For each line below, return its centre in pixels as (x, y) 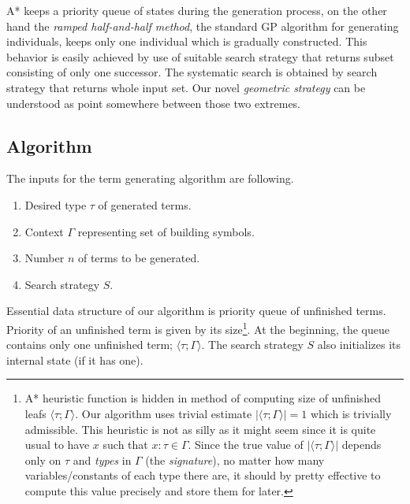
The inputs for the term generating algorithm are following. (150, 178)
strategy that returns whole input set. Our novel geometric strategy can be (186, 87)
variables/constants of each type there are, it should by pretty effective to (203, 475)
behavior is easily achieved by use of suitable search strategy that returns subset (200, 56)
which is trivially (351, 413)
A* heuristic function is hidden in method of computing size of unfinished (203, 398)
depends (362, 445)
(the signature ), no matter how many (235, 460)
